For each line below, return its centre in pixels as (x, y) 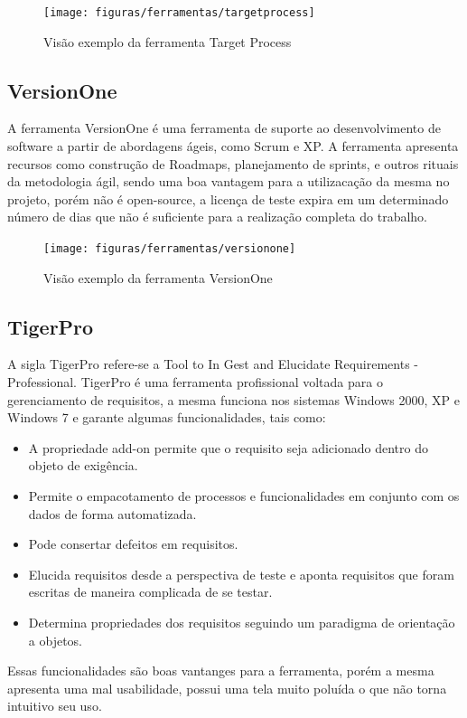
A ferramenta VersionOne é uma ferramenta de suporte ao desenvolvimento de (224, 128)
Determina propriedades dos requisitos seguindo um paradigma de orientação (242, 622)
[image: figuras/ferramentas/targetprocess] (179, 13)
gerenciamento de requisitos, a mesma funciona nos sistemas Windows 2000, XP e (233, 399)
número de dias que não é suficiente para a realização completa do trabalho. (218, 217)
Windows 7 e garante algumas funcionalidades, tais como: (167, 417)
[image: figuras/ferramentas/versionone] (170, 249)
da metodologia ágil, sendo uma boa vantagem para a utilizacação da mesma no (229, 181)
